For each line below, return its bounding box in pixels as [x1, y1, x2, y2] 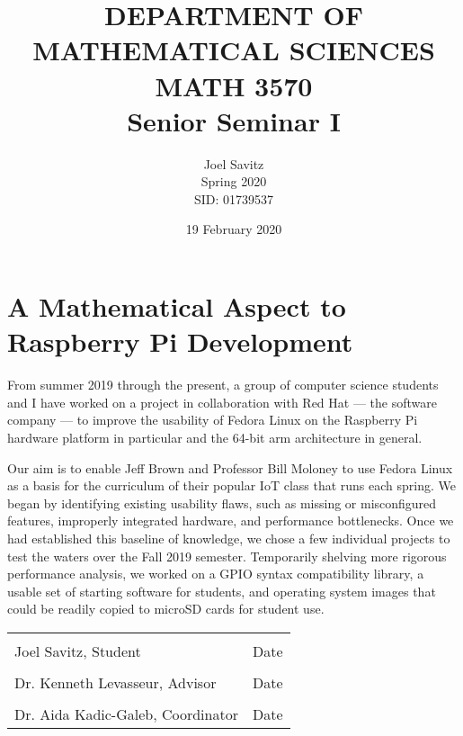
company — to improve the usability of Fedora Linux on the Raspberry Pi [7, 410, 418, 429]
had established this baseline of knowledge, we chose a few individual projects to [7, 528, 450, 547]
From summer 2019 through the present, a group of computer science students [7, 375, 439, 394]
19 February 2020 [185, 220, 282, 238]
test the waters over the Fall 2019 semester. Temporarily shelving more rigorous [7, 546, 447, 565]
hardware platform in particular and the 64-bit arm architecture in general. [7, 427, 423, 446]
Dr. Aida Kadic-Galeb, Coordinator [14, 703, 238, 724]
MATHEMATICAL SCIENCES [32, 31, 435, 68]
